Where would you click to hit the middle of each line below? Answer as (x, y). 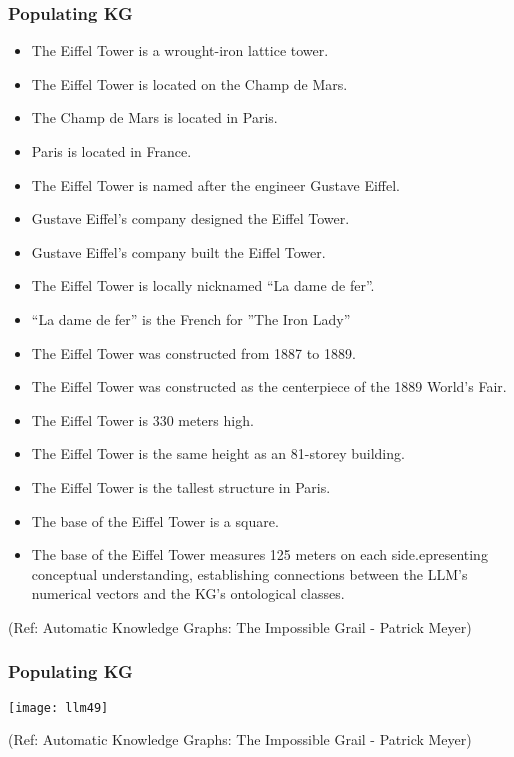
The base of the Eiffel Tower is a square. (155, 520)
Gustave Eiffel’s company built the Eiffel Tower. (178, 251)
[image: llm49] (58, 707)
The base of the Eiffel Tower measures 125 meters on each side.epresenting (259, 554)
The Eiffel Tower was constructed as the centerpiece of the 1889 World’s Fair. (269, 386)
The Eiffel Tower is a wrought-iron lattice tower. (180, 50)
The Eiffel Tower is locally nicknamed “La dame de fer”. (203, 285)
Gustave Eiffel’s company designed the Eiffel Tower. (190, 218)
